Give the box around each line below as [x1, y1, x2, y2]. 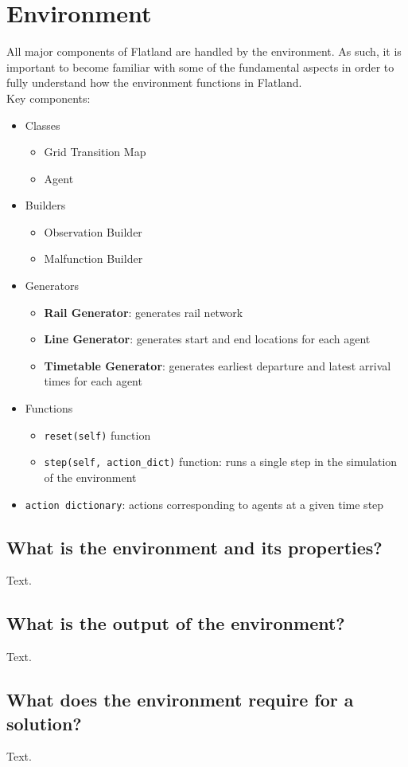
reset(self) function [44, 426, 151, 443]
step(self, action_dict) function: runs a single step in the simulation [44, 453, 398, 470]
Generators [25, 277, 79, 294]
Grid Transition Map [44, 143, 146, 160]
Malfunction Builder [44, 250, 143, 267]
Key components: [6, 89, 91, 106]
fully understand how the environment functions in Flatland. [6, 74, 302, 91]
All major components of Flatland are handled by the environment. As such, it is [6, 43, 402, 60]
